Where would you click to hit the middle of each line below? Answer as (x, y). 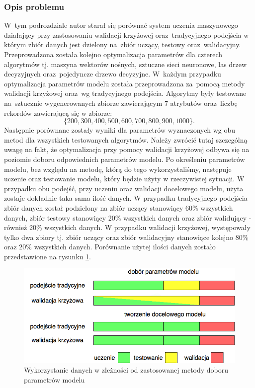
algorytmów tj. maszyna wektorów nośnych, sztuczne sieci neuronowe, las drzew (126, 64)
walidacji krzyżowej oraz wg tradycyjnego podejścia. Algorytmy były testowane (125, 93)
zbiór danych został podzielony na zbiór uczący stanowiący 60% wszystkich (119, 207)
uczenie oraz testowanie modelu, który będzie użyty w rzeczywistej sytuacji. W (124, 179)
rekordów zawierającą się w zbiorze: (58, 113)
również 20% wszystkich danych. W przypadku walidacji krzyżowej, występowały (127, 227)
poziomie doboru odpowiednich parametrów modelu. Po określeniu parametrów (125, 159)
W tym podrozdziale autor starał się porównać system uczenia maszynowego (121, 25)
